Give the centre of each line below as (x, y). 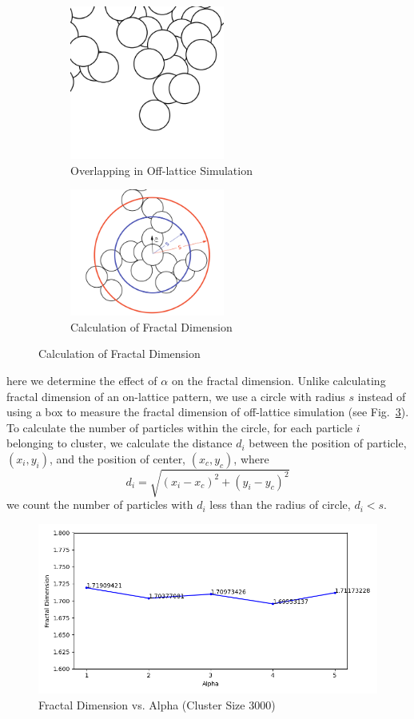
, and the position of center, (117, 458)
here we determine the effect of (82, 380)
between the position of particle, (328, 443)
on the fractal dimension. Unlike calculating (279, 380)
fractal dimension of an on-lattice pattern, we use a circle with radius (176, 396)
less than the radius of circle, (280, 504)
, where (251, 458)
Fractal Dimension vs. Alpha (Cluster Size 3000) (157, 704)
